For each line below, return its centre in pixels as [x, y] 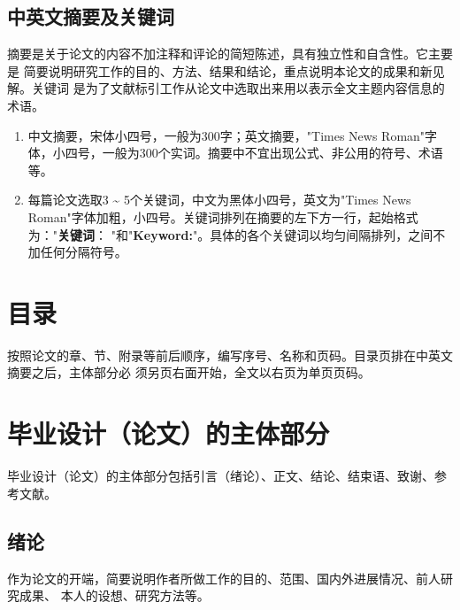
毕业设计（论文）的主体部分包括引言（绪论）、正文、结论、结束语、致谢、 [221, 476]
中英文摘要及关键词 [91, 16]
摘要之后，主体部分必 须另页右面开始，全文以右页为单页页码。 [189, 372]
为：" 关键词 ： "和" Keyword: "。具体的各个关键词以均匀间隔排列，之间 [230, 234]
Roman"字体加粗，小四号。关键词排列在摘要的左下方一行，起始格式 [223, 216]
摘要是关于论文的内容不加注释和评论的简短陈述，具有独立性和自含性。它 [218, 54]
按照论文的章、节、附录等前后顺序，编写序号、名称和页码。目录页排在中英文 [230, 355]
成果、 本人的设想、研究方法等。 [114, 595]
